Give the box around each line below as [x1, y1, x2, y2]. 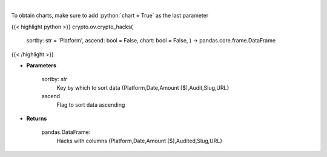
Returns [26, 115, 47, 122]
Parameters [26, 61, 57, 69]
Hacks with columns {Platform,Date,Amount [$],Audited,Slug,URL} [56, 137, 223, 144]
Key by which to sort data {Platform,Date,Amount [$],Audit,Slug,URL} [56, 84, 230, 91]
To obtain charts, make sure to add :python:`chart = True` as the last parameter [11, 12, 209, 19]
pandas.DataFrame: [41, 129, 91, 136]
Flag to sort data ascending [56, 101, 125, 109]
